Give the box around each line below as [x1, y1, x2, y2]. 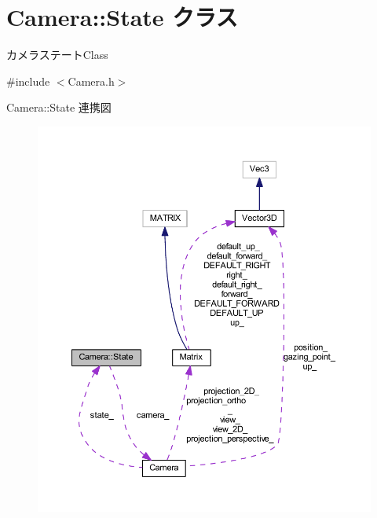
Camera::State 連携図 [6, 99, 112, 116]
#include [6, 72, 50, 89]
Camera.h [68, 72, 115, 89]
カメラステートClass [6, 46, 108, 63]
